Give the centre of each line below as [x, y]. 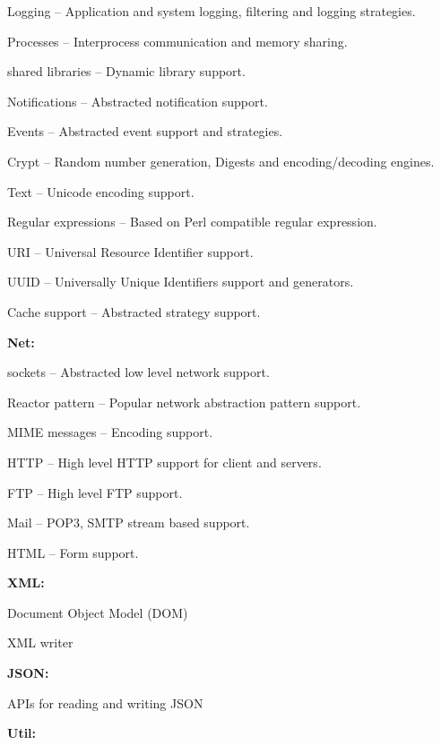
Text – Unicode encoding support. [101, 191]
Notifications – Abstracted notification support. [138, 101]
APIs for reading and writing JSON [105, 702]
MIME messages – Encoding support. [110, 432]
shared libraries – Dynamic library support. [126, 71]
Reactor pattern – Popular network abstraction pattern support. [184, 402]
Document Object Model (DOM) [98, 612]
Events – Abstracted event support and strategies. [145, 131]
